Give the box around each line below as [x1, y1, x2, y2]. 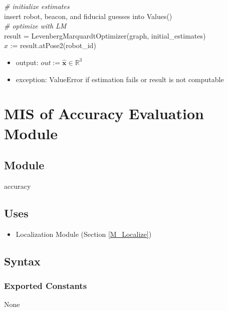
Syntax [4, 253, 41, 268]
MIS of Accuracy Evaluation [4, 103, 204, 124]
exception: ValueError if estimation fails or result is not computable [16, 74, 224, 84]
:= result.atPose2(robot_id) [10, 40, 96, 51]
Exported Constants [4, 279, 87, 292]
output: [16, 57, 39, 67]
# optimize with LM [4, 21, 67, 31]
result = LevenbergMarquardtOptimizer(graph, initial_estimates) [4, 30, 206, 41]
